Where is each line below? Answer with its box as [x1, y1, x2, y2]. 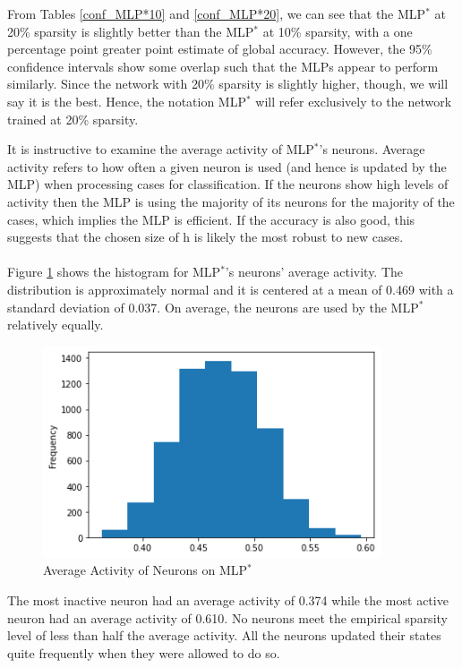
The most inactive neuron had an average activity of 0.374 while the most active [7, 590, 449, 609]
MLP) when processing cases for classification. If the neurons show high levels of [7, 175, 449, 193]
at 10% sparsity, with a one [262, 21, 413, 40]
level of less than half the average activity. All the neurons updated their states [7, 626, 441, 645]
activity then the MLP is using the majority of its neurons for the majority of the [7, 192, 455, 210]
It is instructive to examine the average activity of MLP [7, 140, 314, 158]
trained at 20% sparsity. [7, 109, 139, 128]
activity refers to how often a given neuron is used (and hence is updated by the [7, 157, 447, 176]
